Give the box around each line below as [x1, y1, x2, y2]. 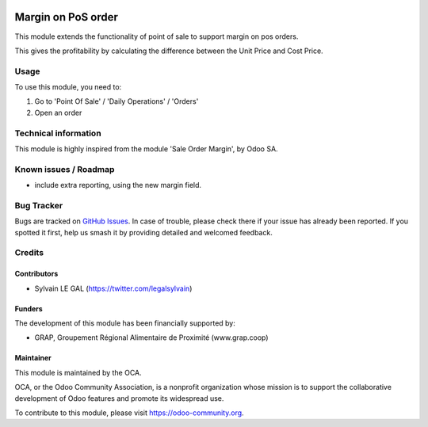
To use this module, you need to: [14, 82, 122, 92]
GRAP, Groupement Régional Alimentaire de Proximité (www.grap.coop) [34, 333, 269, 342]
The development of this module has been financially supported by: [14, 318, 235, 328]
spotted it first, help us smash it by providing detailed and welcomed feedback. [14, 227, 273, 237]
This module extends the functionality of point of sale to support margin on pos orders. [14, 32, 299, 41]
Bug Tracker [14, 200, 63, 211]
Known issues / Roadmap [14, 163, 115, 174]
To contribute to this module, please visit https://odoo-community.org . [14, 408, 245, 417]
